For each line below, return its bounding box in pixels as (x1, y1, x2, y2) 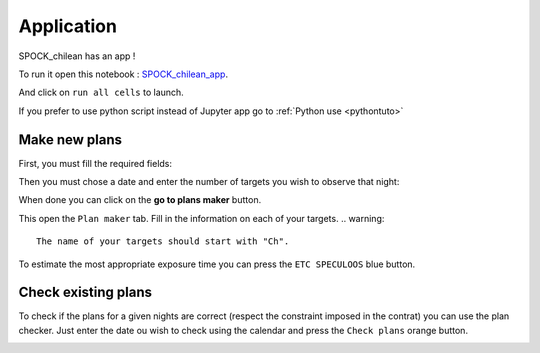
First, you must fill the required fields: (18, 157, 173, 169)
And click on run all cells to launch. (18, 86, 184, 99)
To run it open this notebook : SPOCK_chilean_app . (18, 68, 229, 80)
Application (18, 15, 117, 37)
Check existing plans (18, 284, 153, 301)
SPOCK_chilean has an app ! (18, 50, 136, 62)
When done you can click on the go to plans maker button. (18, 194, 262, 206)
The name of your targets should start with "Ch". (36, 236, 290, 247)
